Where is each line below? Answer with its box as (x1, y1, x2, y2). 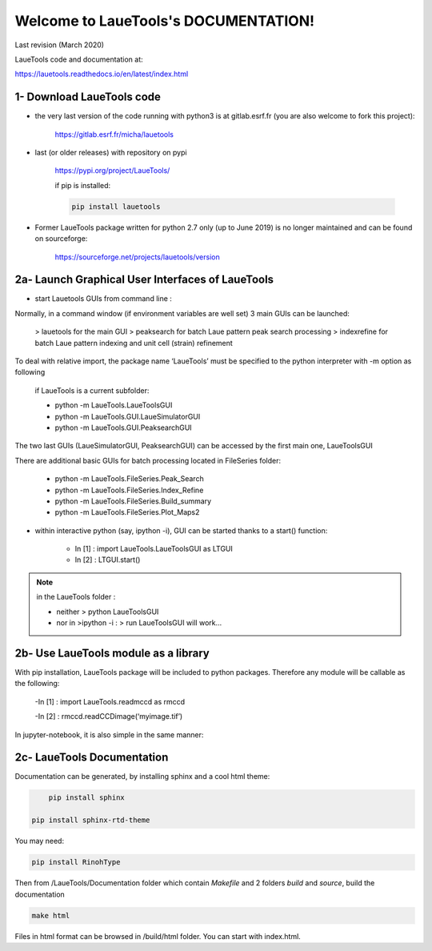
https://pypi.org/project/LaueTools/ (54, 166, 170, 175)
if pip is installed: (54, 180, 111, 190)
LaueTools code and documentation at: (14, 54, 143, 64)
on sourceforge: (34, 234, 88, 243)
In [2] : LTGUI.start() (74, 555, 141, 564)
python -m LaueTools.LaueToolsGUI (54, 400, 173, 410)
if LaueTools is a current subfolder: (34, 385, 150, 395)
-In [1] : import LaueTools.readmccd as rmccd (34, 696, 186, 706)
